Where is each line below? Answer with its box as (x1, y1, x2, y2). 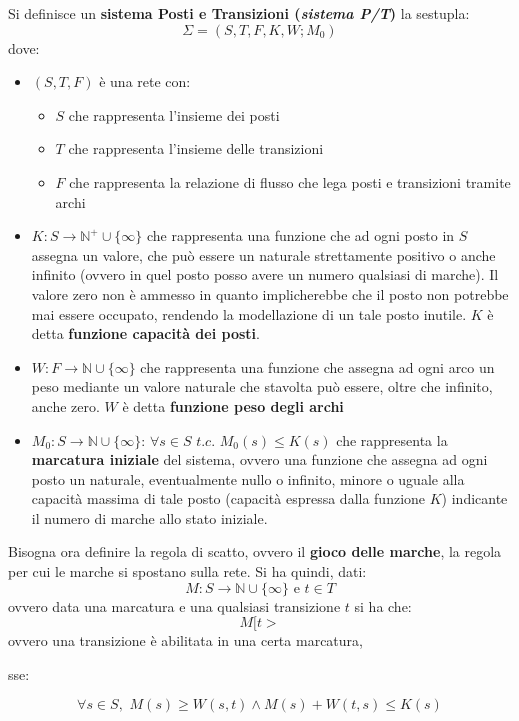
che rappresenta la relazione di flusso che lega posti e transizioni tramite (69, 171, 511, 192)
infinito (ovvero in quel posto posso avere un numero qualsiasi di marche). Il (31, 264, 499, 285)
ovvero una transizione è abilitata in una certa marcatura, (8, 630, 363, 651)
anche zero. (31, 395, 100, 416)
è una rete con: (99, 71, 191, 92)
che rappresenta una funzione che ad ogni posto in (146, 225, 455, 246)
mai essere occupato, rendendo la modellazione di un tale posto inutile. (31, 303, 467, 324)
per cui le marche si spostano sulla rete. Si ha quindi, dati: (8, 561, 367, 582)
